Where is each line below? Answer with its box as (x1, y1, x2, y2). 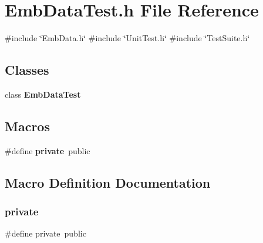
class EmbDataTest (5, 88, 81, 100)
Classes (5, 61, 49, 79)
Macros (5, 116, 50, 135)
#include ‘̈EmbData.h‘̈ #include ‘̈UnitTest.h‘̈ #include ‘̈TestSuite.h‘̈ (5, 32, 250, 44)
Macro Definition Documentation (5, 173, 211, 191)
